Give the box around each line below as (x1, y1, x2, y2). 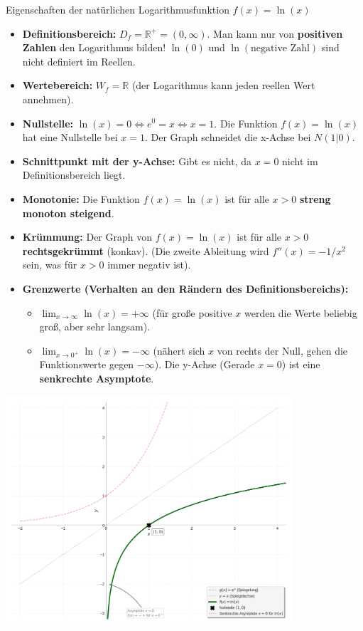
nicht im (282, 153, 318, 168)
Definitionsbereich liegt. (22, 167, 126, 182)
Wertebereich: (22, 78, 93, 93)
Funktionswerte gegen (39, 357, 134, 372)
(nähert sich (153, 343, 205, 358)
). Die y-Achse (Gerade (154, 357, 255, 372)
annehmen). (22, 91, 74, 106)
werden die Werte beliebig (244, 305, 357, 320)
